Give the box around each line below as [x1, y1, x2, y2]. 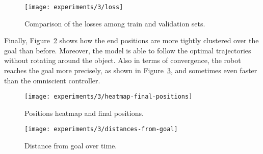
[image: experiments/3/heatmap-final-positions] [24, 93, 193, 101]
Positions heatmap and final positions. [24, 107, 144, 118]
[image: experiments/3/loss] [24, 4, 123, 11]
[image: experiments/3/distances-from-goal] [24, 126, 178, 133]
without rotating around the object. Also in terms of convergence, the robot [4, 55, 241, 66]
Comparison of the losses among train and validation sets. [24, 18, 205, 28]
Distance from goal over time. [24, 140, 117, 151]
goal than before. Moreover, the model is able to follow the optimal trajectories [4, 45, 251, 55]
